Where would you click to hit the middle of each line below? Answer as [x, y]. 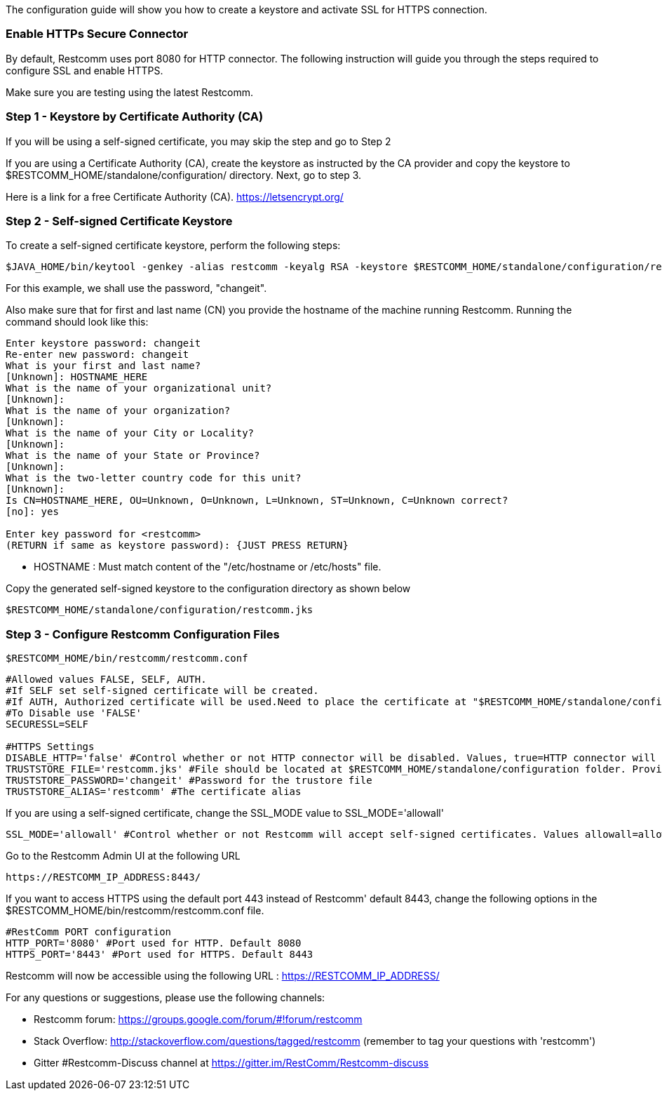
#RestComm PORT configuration [89, 932]
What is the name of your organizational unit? [139, 388]
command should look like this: [77, 322]
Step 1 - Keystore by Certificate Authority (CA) [135, 117]
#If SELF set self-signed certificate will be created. [162, 690]
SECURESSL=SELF [47, 724]
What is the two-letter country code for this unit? [154, 478]
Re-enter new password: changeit [97, 355]
